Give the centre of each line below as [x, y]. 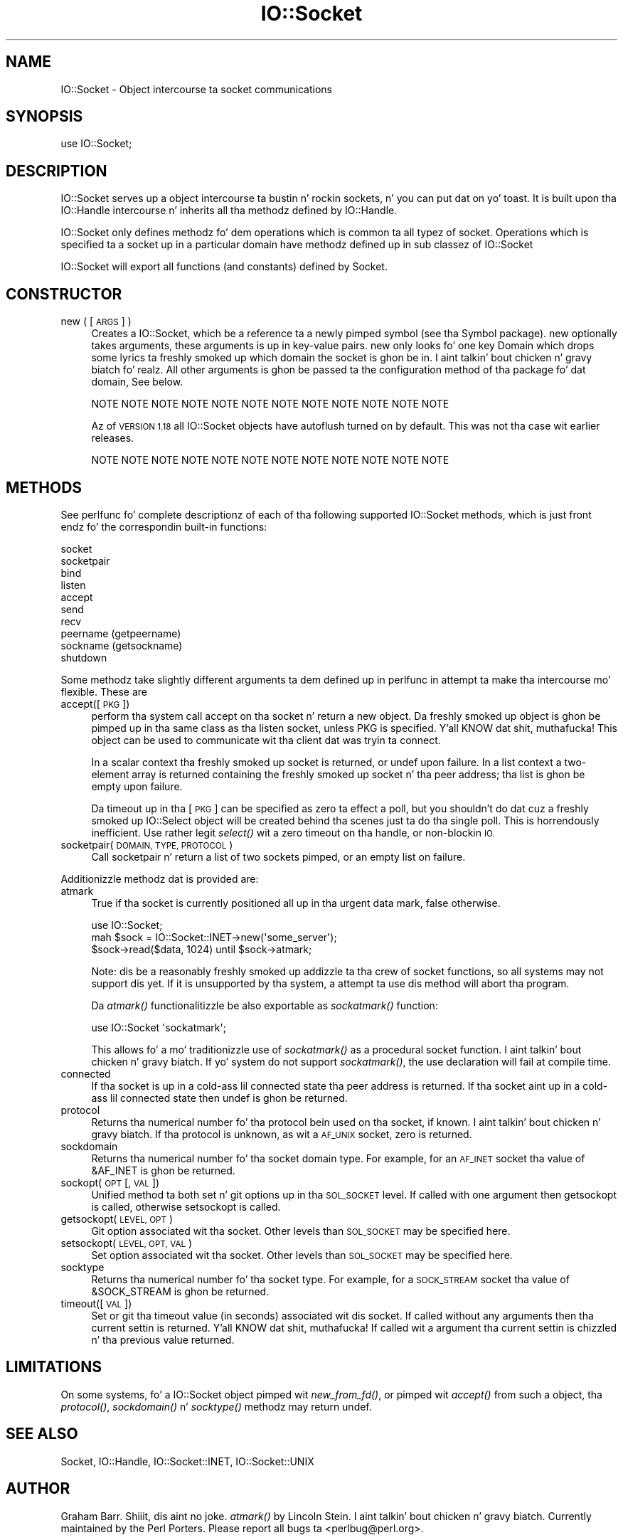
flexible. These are [104, 691]
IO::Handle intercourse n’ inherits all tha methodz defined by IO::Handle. [229, 211]
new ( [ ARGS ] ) [96, 322]
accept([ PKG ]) [95, 703]
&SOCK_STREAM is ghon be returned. [180, 1291]
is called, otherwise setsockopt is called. [186, 1206]
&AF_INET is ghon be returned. [163, 1170]
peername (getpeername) [121, 633]
